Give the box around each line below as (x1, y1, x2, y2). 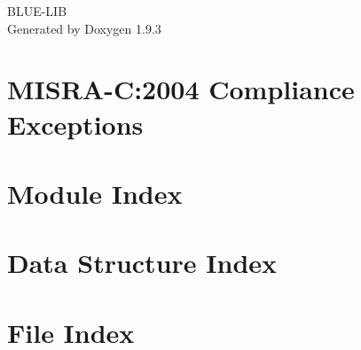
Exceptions (7, 105, 144, 142)
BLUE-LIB (7, 2, 67, 19)
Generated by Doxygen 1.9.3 (7, 19, 161, 37)
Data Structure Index (7, 245, 278, 281)
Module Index (7, 175, 183, 211)
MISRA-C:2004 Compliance (7, 71, 355, 107)
